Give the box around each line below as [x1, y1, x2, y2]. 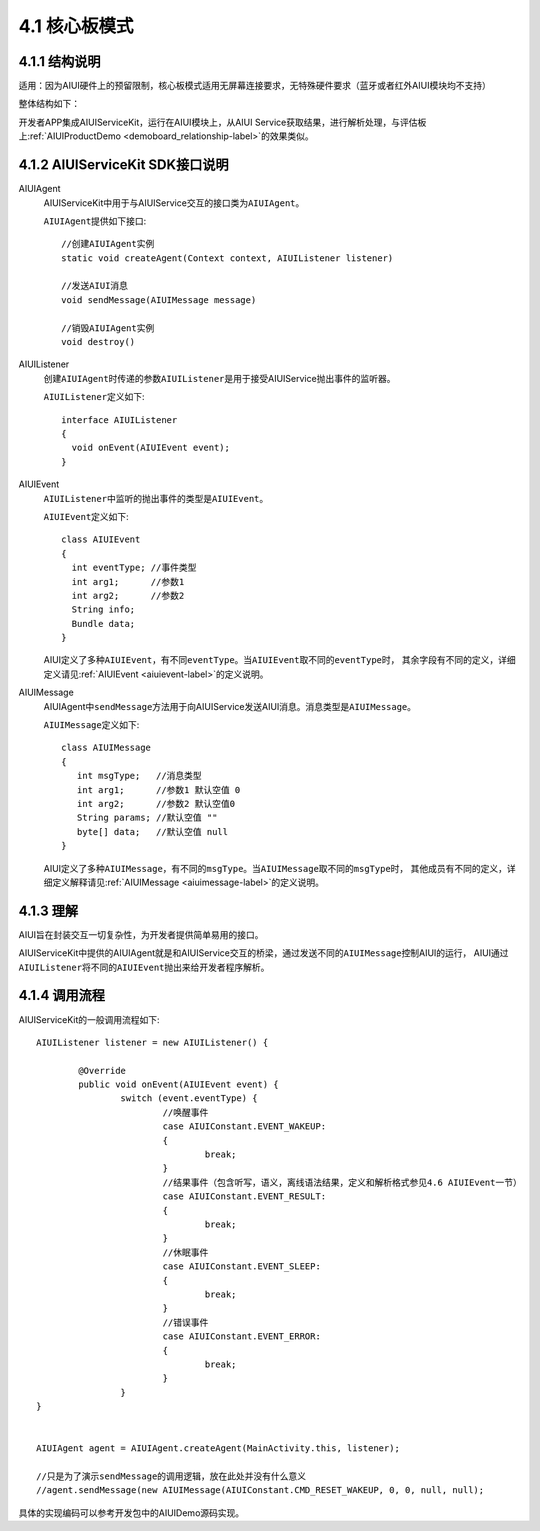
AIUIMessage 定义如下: [43, 719, 140, 731]
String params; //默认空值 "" [76, 812, 218, 824]
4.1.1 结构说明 [18, 53, 101, 70]
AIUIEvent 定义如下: [43, 510, 129, 522]
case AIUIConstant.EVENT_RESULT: [162, 1191, 327, 1202]
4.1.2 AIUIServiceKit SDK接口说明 [18, 156, 229, 174]
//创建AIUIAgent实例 [61, 238, 155, 250]
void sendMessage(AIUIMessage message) [61, 294, 257, 305]
